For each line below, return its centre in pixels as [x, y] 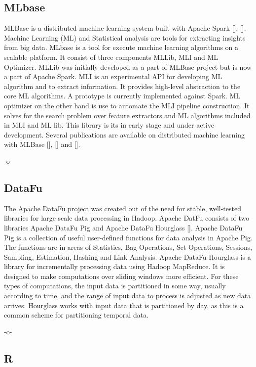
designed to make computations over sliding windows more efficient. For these [121, 276]
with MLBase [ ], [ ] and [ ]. [42, 144]
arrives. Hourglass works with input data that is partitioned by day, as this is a [124, 305]
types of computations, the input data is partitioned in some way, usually [115, 286]
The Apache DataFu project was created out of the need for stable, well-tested [123, 208]
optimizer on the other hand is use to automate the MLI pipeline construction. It [127, 105]
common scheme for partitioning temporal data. [76, 315]
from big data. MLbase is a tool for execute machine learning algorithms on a [121, 47]
